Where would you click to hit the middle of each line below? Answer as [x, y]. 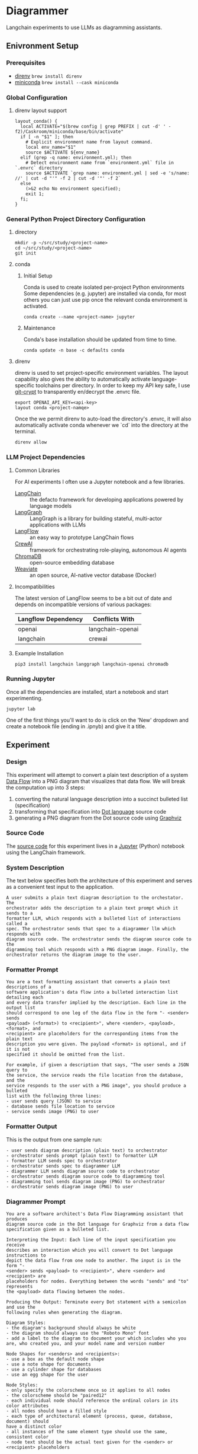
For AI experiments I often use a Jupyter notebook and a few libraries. [100, 482]
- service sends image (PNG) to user [53, 1112]
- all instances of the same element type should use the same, [87, 1431]
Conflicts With [113, 619]
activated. [36, 306]
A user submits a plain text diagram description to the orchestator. [95, 898]
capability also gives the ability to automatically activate [82, 379]
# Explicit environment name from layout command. [89, 142]
